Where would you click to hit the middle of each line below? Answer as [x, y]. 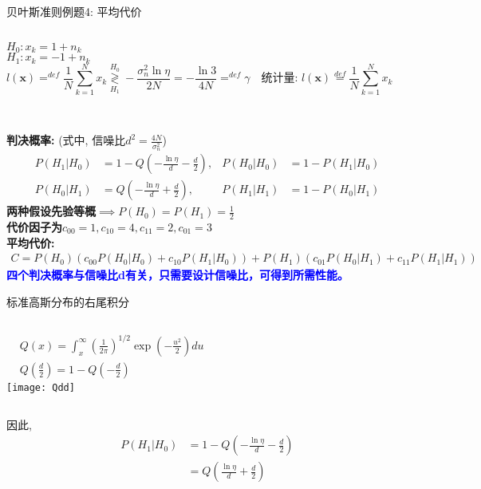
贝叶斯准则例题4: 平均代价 [74, 11]
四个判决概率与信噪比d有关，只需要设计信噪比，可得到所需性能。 [177, 275]
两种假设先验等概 [51, 211]
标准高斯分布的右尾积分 [68, 301]
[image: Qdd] [41, 387]
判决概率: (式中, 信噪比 [66, 140]
